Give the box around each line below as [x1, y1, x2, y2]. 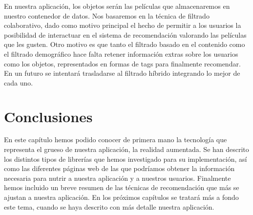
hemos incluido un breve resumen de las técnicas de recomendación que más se [4, 182, 239, 193]
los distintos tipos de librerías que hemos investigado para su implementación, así [4, 153, 247, 164]
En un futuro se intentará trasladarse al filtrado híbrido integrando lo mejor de [4, 68, 240, 78]
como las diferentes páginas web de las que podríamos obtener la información [4, 163, 235, 173]
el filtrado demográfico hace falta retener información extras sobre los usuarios [4, 48, 238, 59]
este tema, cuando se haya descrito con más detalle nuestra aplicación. [4, 201, 214, 212]
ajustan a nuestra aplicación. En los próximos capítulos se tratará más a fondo [4, 192, 239, 202]
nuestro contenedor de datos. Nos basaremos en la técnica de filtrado [4, 10, 210, 21]
